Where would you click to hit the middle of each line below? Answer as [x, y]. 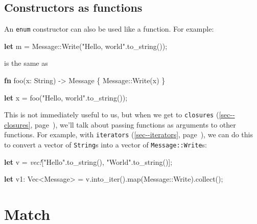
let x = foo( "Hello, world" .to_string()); [66, 97]
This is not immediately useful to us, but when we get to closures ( [112, 115]
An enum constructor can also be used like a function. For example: [109, 29]
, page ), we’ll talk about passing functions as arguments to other [133, 124]
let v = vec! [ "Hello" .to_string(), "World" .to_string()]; [88, 161]
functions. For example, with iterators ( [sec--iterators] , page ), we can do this [129, 134]
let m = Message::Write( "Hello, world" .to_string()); [86, 46]
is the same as [26, 63]
